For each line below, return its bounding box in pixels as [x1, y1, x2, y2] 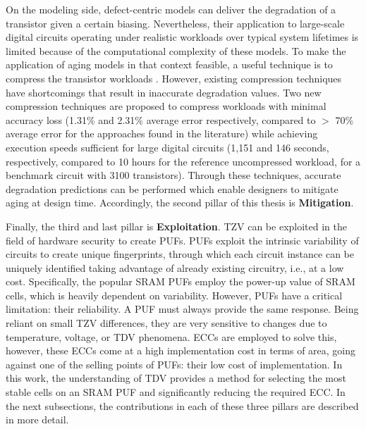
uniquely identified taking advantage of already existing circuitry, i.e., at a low [6, 260, 344, 275]
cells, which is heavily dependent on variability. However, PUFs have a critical [6, 287, 343, 302]
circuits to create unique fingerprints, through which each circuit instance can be [6, 247, 354, 261]
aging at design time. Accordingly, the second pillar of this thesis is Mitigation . [6, 195, 354, 210]
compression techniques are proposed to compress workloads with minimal [6, 99, 327, 113]
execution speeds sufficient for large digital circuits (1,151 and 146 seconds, [6, 139, 329, 154]
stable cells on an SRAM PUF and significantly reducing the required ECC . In [6, 385, 346, 399]
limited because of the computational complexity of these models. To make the [6, 43, 346, 58]
